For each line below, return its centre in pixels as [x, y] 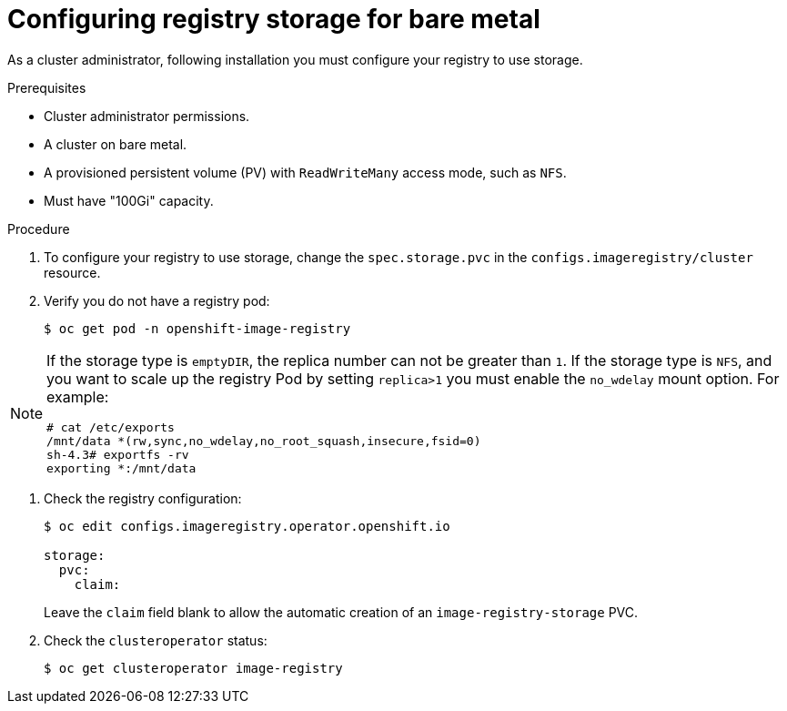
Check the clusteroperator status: [156, 640]
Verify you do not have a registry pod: [157, 300]
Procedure [39, 229]
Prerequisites [47, 87]
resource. [72, 272]
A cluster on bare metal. [116, 144]
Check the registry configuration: [143, 498]
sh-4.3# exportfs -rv [118, 454]
